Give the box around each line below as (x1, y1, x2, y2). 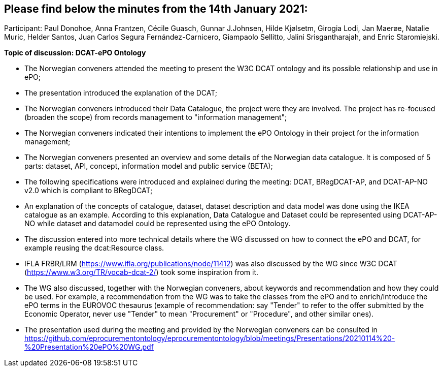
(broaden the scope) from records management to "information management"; (24, 113, 287, 122)
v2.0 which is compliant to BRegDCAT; (24, 186, 153, 195)
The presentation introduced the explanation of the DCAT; (24, 88, 218, 98)
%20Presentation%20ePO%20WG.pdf (24, 343, 154, 352)
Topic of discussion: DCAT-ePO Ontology (4, 48, 146, 57)
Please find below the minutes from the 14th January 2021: (4, 3, 308, 15)
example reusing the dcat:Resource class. (24, 243, 164, 253)
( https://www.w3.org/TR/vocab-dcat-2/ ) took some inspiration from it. (24, 268, 258, 277)
